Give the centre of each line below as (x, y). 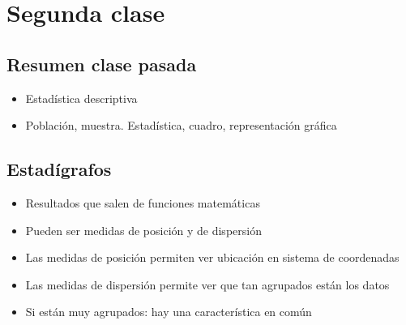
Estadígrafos (59, 169)
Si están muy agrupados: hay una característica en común (169, 312)
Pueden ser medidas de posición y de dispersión (143, 230)
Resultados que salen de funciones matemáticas (143, 202)
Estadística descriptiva (81, 98)
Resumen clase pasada (102, 64)
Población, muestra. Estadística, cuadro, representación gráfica (181, 125)
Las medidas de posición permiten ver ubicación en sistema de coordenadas (212, 257)
